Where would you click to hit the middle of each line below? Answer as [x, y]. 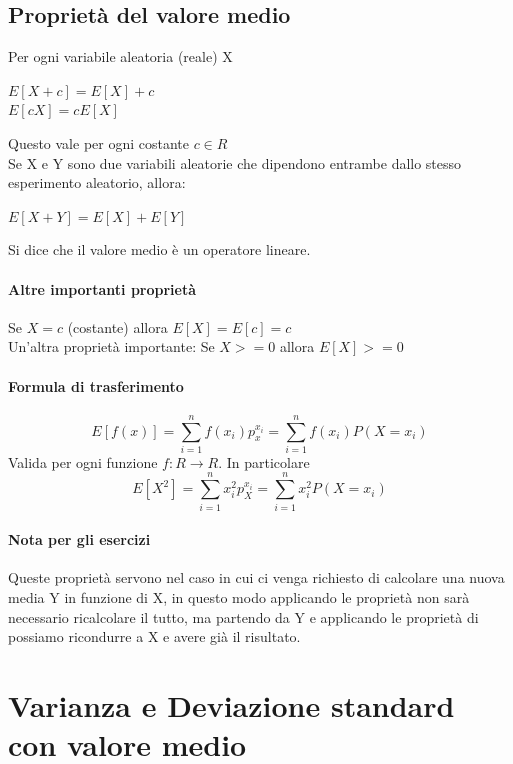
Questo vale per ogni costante [99, 142]
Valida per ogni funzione [83, 461]
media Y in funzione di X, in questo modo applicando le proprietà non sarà [239, 596]
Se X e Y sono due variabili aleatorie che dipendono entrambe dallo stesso [235, 162]
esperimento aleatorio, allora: [97, 182]
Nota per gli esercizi [79, 539]
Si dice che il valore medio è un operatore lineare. [159, 249]
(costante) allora [117, 326]
